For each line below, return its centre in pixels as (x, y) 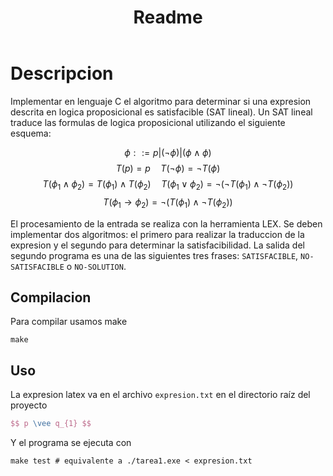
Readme (168, 17)
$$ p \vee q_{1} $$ (51, 424)
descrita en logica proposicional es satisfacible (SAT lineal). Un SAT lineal (161, 112)
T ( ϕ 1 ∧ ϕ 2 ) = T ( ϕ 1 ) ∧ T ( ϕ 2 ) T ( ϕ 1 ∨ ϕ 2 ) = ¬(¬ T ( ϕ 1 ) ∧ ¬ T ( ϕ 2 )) (168, 184)
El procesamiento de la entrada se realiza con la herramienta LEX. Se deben (166, 223)
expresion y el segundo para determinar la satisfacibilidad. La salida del (157, 245)
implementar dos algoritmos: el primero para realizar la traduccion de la (157, 234)
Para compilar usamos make (69, 322)
